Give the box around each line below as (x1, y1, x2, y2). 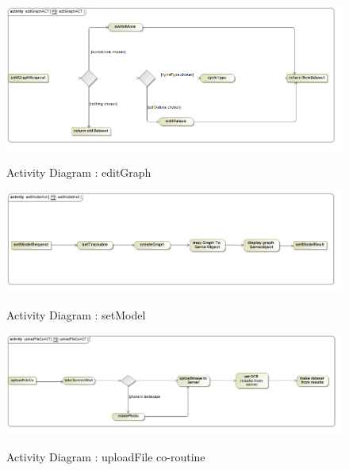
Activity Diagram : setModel (6, 307, 146, 323)
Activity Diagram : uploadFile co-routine (6, 448, 205, 464)
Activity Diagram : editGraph (6, 164, 151, 181)
